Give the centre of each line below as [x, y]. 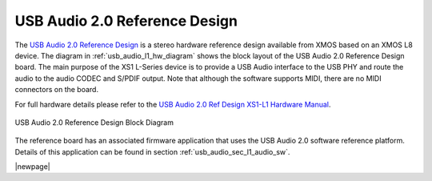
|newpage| [33, 167]
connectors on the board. [57, 90]
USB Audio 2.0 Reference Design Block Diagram [94, 122]
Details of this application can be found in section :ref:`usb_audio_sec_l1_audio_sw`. [152, 151]
